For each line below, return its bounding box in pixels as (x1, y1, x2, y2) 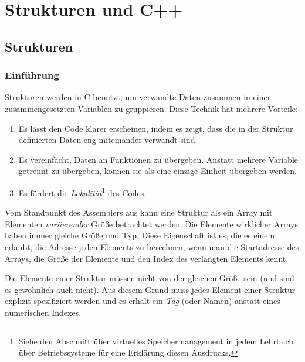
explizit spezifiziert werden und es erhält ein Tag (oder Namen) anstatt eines (5, 295, 280, 307)
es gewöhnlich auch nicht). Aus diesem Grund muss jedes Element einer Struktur (5, 283, 296, 295)
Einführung (5, 68, 59, 83)
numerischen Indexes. (5, 306, 82, 318)
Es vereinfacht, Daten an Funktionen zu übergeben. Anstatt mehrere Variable (18, 153, 298, 165)
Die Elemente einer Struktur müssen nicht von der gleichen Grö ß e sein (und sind (5, 272, 294, 284)
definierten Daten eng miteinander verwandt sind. (18, 134, 198, 146)
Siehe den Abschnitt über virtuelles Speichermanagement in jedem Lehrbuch (18, 334, 294, 347)
